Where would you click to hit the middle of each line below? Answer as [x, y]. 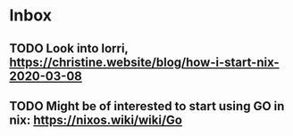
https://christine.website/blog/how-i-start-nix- [144, 62]
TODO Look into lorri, [69, 48]
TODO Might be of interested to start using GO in [147, 106]
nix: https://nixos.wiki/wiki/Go [96, 120]
